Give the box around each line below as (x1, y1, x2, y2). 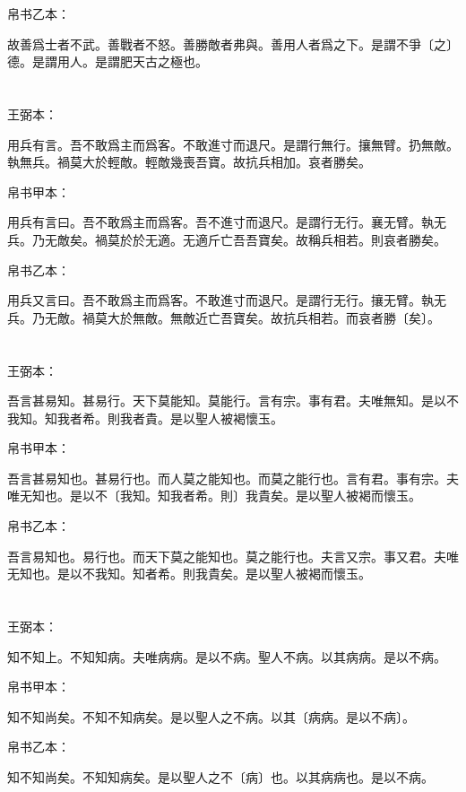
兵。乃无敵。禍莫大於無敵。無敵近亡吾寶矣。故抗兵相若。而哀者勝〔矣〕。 (7, 308, 440, 326)
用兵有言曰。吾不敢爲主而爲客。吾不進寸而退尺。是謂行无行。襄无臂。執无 (7, 213, 446, 231)
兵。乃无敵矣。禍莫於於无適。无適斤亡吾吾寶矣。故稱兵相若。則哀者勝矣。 (7, 230, 446, 248)
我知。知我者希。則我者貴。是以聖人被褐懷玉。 (7, 408, 283, 427)
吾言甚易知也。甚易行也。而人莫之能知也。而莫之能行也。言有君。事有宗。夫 (7, 468, 459, 487)
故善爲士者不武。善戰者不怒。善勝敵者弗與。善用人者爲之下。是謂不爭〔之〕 (7, 34, 459, 53)
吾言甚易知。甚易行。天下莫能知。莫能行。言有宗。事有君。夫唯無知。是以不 (7, 391, 459, 410)
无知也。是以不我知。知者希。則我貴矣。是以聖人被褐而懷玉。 (7, 564, 371, 583)
